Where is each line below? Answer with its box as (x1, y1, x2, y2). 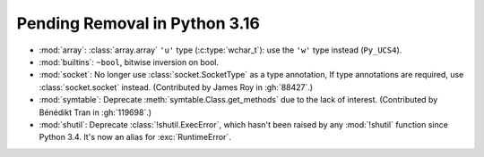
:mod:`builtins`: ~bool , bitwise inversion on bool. (39, 56, 220, 67)
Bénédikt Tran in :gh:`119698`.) (39, 107, 152, 118)
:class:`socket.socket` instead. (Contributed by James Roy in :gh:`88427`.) (39, 81, 314, 93)
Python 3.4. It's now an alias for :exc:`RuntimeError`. (39, 132, 232, 143)
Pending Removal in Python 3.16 (16, 13, 260, 33)
